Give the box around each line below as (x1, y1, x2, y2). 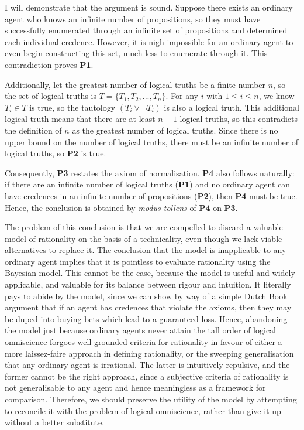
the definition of (5, 124, 62, 136)
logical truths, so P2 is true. (5, 147, 106, 159)
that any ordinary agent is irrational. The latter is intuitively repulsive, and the (5, 359, 290, 371)
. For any (165, 90, 198, 102)
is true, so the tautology (29, 101, 116, 113)
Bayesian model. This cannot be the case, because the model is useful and (5, 267, 270, 279)
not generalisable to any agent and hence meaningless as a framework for (5, 381, 266, 394)
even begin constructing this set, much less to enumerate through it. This (5, 47, 268, 59)
